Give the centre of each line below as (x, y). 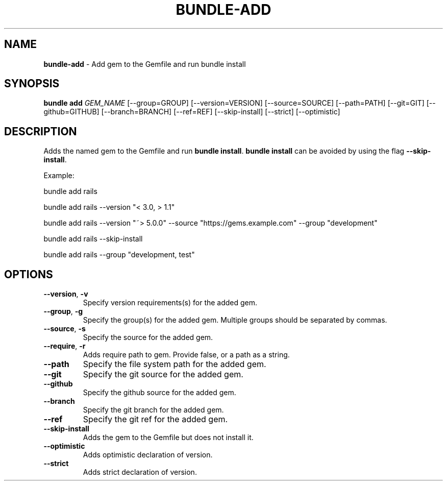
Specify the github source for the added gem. (159, 393)
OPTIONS (29, 274)
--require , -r (65, 346)
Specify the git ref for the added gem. (155, 419)
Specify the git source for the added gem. (163, 374)
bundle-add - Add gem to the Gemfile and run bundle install (145, 64)
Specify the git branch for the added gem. (153, 410)
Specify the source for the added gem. (148, 337)
